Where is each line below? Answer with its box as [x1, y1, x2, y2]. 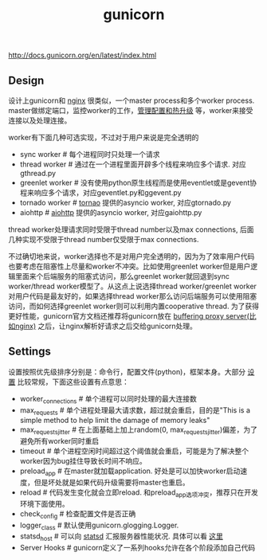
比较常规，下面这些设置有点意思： [17, 377, 129, 386]
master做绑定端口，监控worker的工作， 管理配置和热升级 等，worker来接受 [8, 106, 253, 115]
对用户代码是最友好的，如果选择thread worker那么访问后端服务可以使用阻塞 [8, 292, 257, 300]
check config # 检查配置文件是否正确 [19, 508, 136, 520]
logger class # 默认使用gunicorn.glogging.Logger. [19, 520, 179, 531]
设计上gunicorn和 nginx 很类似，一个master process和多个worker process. [8, 96, 255, 105]
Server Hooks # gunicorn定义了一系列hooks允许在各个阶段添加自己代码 [19, 543, 256, 553]
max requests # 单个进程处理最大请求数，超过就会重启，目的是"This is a [19, 405, 251, 417]
